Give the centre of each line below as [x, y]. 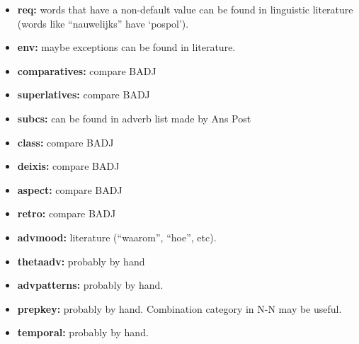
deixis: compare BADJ [68, 166]
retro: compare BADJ [67, 213]
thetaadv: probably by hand [81, 261]
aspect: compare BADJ [70, 189]
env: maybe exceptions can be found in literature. [126, 47]
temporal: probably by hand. [83, 332]
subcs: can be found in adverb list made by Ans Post [134, 118]
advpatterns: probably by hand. [90, 285]
